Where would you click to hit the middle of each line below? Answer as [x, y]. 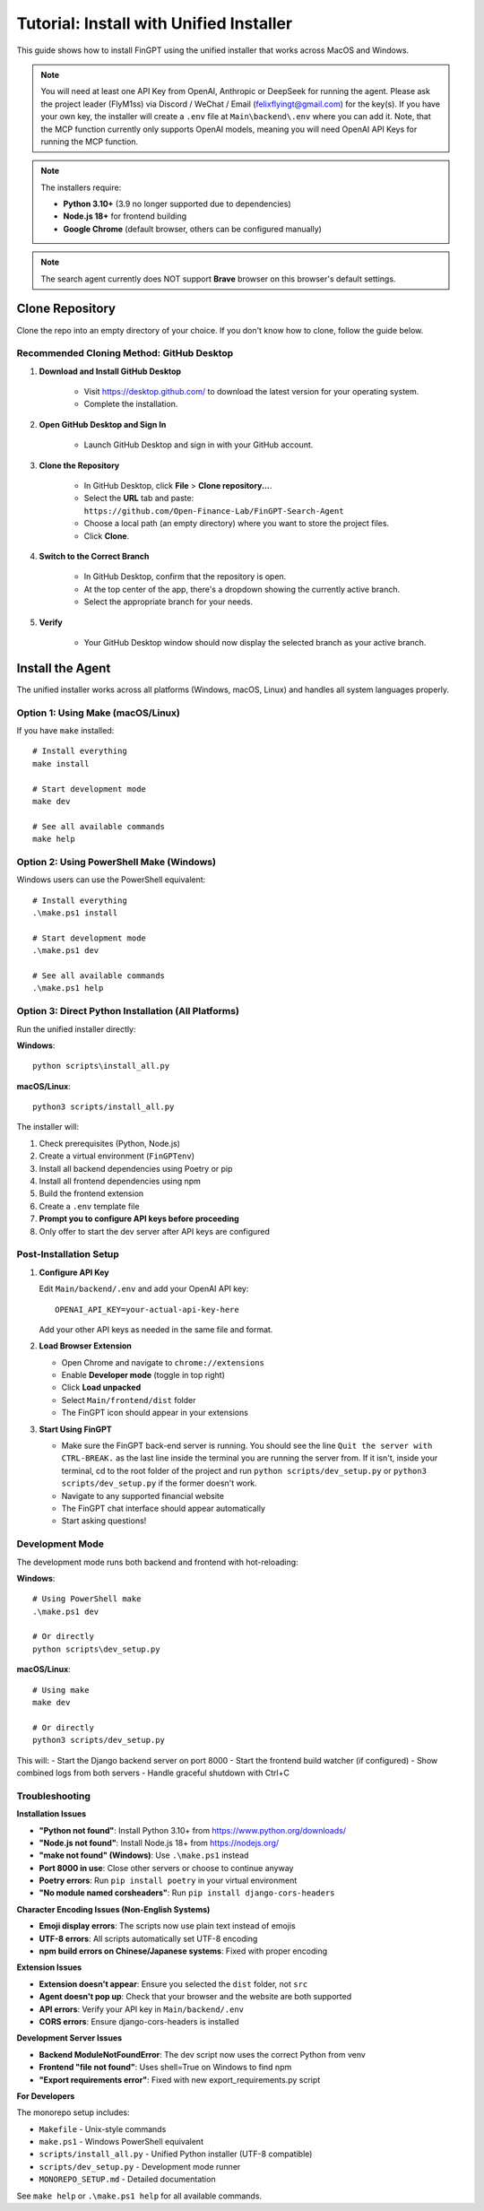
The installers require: [81, 187]
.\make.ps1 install [75, 913]
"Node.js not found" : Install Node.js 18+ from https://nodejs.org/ [159, 1842]
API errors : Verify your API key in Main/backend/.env [142, 2009]
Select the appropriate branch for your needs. [169, 602]
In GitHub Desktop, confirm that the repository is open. [185, 577]
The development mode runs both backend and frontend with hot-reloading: [158, 1562]
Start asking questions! [104, 1521]
